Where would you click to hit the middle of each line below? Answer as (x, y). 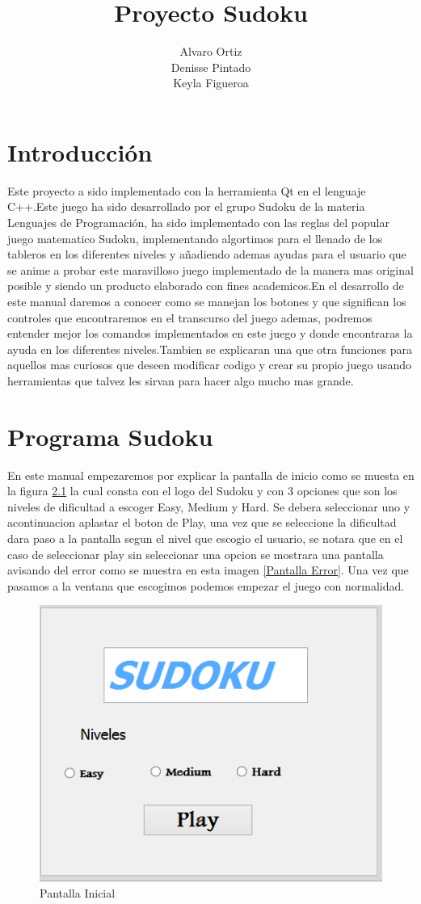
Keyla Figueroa (211, 83)
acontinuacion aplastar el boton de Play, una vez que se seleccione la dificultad (202, 522)
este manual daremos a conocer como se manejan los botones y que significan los (207, 301)
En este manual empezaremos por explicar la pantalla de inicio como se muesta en (211, 475)
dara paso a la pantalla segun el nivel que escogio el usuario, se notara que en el (205, 538)
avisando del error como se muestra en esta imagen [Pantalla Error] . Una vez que (208, 570)
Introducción (80, 151)
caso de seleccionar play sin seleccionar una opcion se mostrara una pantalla (196, 554)
